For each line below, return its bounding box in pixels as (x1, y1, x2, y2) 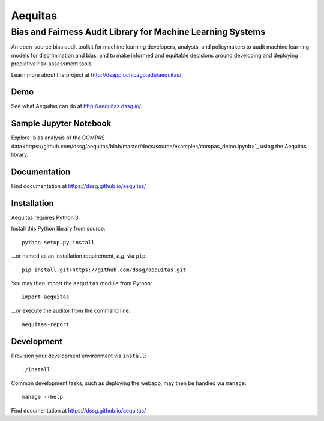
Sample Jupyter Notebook (11, 118, 112, 129)
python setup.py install (22, 239, 95, 246)
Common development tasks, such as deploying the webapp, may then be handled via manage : (11, 379, 247, 387)
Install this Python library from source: (11, 225, 106, 232)
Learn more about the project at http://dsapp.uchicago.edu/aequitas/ (11, 71, 182, 78)
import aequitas (22, 294, 70, 300)
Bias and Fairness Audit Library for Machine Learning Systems (11, 26, 266, 37)
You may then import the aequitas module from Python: (11, 279, 152, 286)
